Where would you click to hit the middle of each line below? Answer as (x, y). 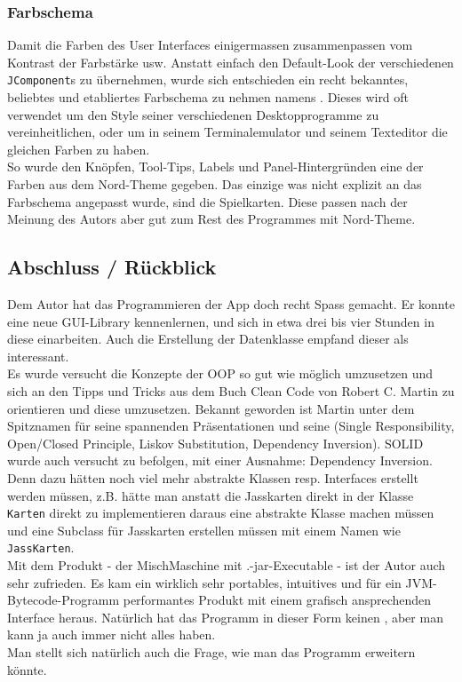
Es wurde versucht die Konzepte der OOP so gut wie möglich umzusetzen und (220, 373)
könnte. (27, 669)
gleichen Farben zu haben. (79, 149)
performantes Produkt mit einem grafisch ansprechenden (277, 600)
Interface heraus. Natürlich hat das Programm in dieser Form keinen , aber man (225, 617)
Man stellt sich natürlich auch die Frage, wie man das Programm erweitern (211, 652)
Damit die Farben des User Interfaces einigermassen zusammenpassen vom (210, 45)
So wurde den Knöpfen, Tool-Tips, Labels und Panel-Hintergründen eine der (215, 167)
